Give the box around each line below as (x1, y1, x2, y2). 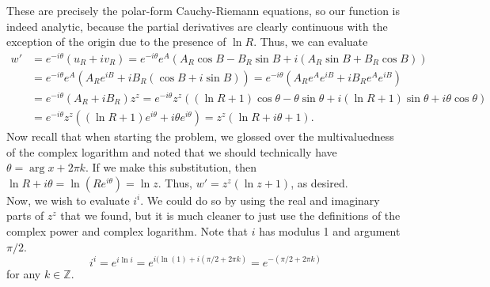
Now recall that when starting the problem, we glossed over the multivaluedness (6, 128, 394, 145)
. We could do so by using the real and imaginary (140, 191, 380, 208)
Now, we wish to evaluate (6, 191, 130, 208)
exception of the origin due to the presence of (6, 33, 226, 50)
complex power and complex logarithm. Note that (6, 223, 248, 240)
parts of (6, 207, 44, 224)
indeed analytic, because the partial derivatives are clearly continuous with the (6, 17, 388, 34)
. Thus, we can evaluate (253, 33, 368, 50)
